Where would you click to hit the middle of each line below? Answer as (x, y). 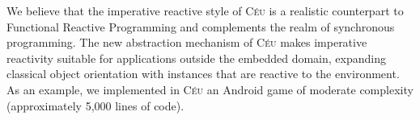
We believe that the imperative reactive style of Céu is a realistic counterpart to (205, 10)
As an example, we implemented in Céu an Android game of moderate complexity (210, 89)
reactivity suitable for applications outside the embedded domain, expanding (196, 58)
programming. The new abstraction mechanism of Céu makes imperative (187, 42)
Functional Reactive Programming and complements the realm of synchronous (201, 26)
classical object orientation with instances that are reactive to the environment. (203, 74)
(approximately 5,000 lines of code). (95, 105)
